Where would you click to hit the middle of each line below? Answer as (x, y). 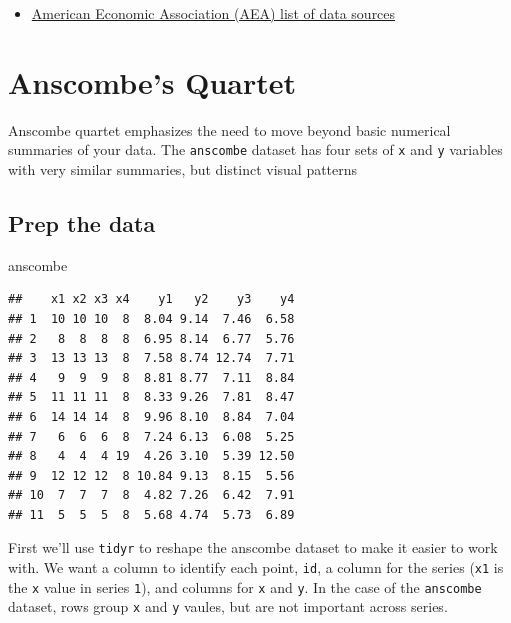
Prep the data (82, 222)
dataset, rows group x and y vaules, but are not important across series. (228, 606)
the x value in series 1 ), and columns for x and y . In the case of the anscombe (245, 586)
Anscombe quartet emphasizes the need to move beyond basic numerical (229, 129)
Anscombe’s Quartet (152, 81)
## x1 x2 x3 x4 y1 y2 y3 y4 (151, 299)
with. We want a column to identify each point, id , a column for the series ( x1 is (256, 567)
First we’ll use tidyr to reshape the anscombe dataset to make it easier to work (253, 547)
